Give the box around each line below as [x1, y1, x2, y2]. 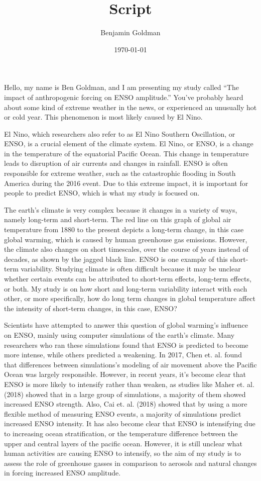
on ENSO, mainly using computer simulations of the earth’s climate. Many [4, 329, 235, 340]
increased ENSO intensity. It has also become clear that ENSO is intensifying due [4, 418, 255, 429]
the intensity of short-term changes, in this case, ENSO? [4, 303, 177, 313]
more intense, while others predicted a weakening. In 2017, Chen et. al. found [4, 349, 242, 360]
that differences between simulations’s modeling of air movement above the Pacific [4, 359, 257, 369]
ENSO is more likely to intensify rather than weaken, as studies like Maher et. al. [4, 378, 254, 389]
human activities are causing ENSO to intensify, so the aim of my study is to [4, 448, 241, 458]
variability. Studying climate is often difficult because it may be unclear [21, 263, 241, 274]
